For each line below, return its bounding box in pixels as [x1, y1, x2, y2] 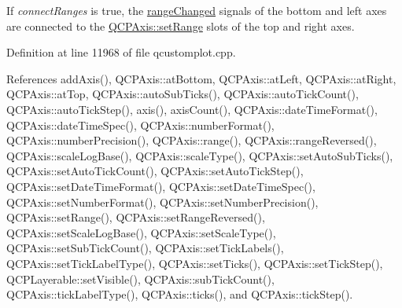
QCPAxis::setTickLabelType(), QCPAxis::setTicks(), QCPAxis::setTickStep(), [6, 255, 383, 271]
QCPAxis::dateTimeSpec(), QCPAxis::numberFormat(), [6, 116, 275, 133]
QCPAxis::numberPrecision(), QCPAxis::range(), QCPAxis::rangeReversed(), [6, 132, 377, 148]
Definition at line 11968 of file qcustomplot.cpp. [6, 44, 236, 60]
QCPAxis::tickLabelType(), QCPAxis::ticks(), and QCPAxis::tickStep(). [6, 286, 353, 302]
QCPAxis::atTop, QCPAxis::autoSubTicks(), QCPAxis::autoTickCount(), [6, 86, 359, 102]
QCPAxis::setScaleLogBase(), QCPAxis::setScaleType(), [6, 224, 276, 240]
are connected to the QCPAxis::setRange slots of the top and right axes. [6, 17, 355, 34]
